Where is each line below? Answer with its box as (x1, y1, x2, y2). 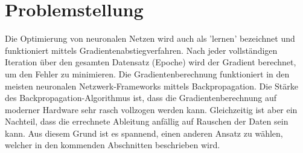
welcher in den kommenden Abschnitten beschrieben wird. (5, 138, 220, 151)
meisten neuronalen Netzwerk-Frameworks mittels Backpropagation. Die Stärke (5, 79, 298, 92)
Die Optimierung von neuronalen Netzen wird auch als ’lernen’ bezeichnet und (5, 32, 295, 45)
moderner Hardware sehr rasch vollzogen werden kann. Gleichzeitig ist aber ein (5, 103, 298, 116)
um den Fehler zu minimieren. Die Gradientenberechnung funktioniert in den (5, 67, 290, 80)
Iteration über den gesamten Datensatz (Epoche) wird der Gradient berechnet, (5, 56, 296, 68)
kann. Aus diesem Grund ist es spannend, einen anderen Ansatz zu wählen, (5, 126, 283, 139)
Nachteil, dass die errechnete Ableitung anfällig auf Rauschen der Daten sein (5, 115, 289, 128)
